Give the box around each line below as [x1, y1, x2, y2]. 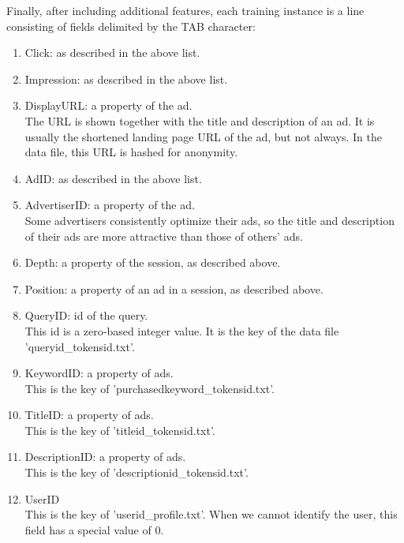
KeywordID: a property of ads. [24, 365, 174, 381]
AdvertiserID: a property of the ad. [24, 197, 195, 213]
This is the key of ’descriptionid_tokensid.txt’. [24, 464, 249, 481]
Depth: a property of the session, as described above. [24, 254, 281, 271]
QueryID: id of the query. [24, 307, 148, 324]
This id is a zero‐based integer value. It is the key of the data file [24, 322, 339, 339]
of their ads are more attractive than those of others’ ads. [24, 227, 303, 244]
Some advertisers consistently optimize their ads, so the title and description [24, 212, 395, 228]
